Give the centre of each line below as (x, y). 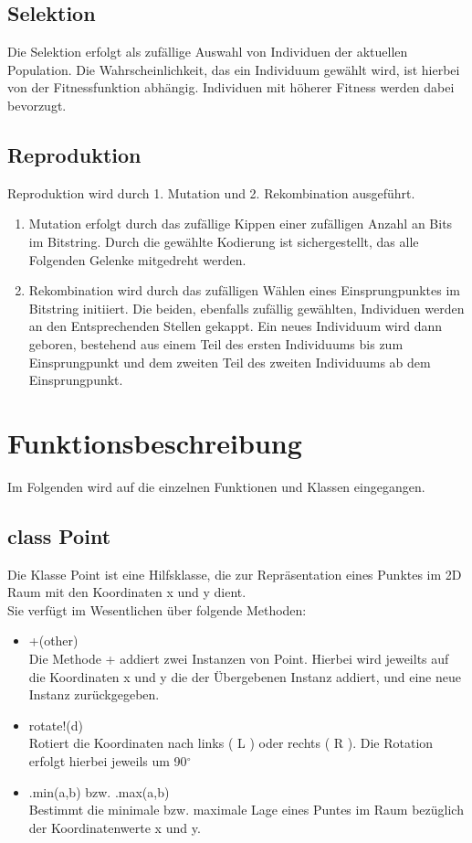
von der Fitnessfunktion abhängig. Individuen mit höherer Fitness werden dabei (231, 87)
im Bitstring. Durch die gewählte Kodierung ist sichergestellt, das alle (224, 241)
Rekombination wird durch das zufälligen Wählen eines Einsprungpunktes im (245, 290)
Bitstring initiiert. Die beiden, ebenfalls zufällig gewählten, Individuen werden (246, 308)
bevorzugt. (37, 105)
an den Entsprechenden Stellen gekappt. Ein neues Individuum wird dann (235, 326)
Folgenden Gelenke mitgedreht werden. (137, 259)
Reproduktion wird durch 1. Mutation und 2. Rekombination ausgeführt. (211, 192)
